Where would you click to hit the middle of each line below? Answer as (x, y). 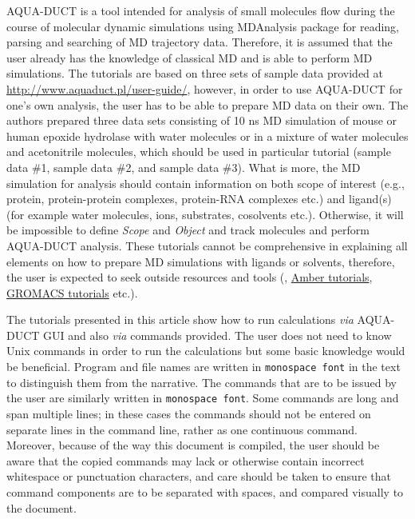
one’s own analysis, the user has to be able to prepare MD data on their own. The (207, 104)
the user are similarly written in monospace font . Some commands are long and (203, 398)
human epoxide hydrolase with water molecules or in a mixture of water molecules (207, 136)
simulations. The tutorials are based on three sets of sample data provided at (195, 73)
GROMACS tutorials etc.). (72, 292)
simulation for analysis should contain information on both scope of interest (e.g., (206, 183)
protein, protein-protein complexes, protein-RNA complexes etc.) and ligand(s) (199, 199)
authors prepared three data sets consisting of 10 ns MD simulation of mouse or (202, 120)
